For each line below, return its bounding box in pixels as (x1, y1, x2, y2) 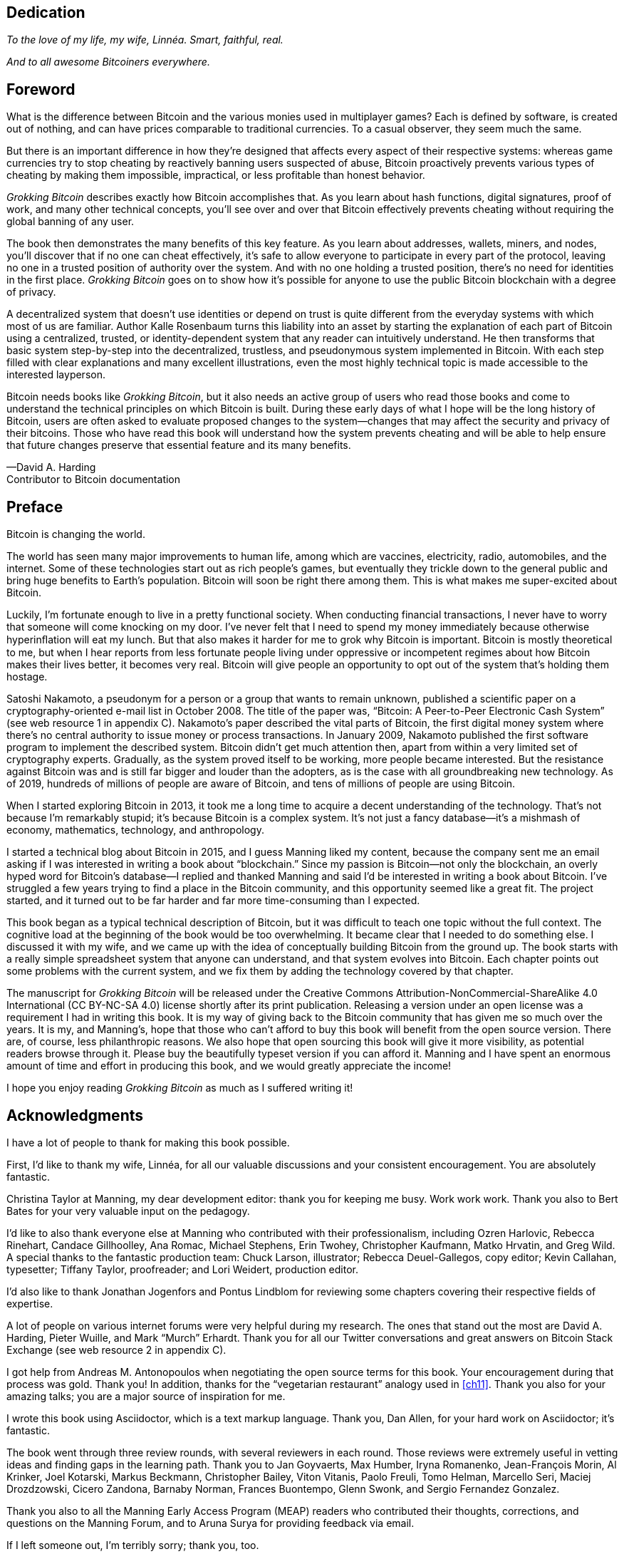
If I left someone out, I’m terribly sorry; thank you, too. (6, 1538, 259, 1551)
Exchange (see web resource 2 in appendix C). (6, 1343, 227, 1356)
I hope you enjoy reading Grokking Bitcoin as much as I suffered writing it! (6, 1082, 353, 1094)
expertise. (6, 1297, 53, 1310)
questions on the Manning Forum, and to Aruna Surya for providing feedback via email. (6, 1516, 415, 1529)
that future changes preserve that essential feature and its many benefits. (6, 439, 351, 452)
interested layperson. (6, 368, 105, 381)
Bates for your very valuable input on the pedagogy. (6, 1204, 250, 1217)
